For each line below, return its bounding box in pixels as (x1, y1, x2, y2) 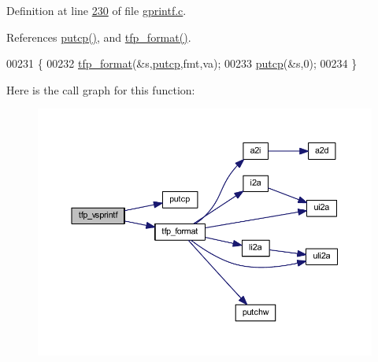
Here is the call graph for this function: (6, 81, 195, 98)
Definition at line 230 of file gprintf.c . (6, 2, 187, 18)
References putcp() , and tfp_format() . (6, 28, 191, 45)
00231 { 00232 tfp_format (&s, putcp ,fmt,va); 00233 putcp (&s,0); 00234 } (6, 55, 358, 72)
